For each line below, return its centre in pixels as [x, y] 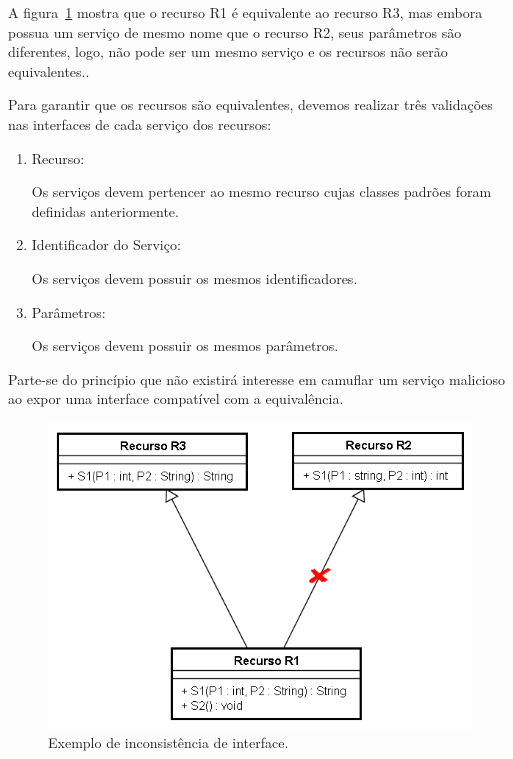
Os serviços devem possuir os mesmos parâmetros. [185, 345]
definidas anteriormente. [105, 210]
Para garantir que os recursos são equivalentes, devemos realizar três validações [250, 104]
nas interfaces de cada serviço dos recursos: [140, 123]
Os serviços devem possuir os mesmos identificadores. [194, 277]
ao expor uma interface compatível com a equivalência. [176, 398]
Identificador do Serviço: [106, 244]
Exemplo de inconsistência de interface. [168, 742]
